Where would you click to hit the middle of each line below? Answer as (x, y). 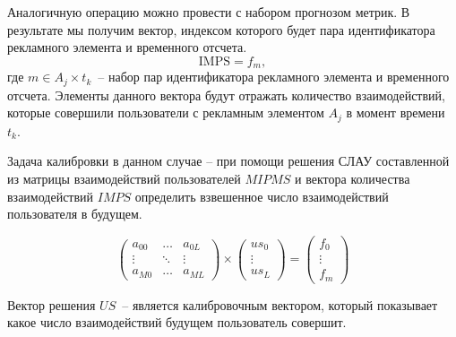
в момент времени (396, 112)
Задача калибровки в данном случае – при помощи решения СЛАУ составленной (228, 161)
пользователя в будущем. (75, 214)
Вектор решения (52, 304)
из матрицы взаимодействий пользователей (124, 178)
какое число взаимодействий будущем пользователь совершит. (177, 322)
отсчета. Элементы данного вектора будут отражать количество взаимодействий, (226, 95)
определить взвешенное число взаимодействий (262, 196)
